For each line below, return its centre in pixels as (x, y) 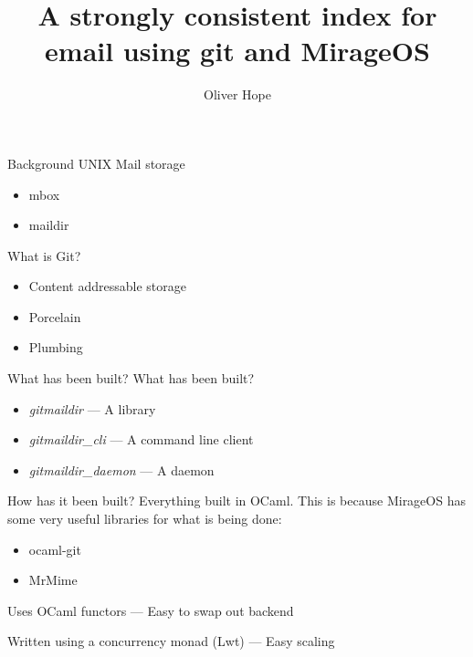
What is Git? (44, 255)
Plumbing (56, 347)
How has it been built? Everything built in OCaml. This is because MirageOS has (236, 501)
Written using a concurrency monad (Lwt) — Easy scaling (171, 641)
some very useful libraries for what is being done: (145, 519)
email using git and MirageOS (237, 51)
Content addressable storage (107, 286)
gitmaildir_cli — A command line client (141, 439)
